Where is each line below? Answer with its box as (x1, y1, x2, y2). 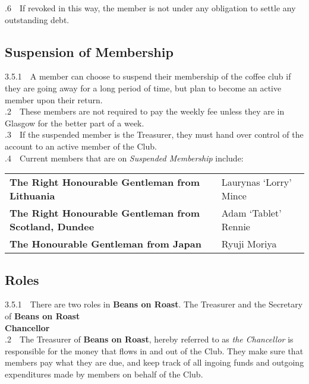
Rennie (221, 220, 250, 234)
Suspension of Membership (5, 42, 174, 61)
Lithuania (10, 189, 55, 203)
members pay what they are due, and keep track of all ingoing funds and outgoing (5, 356, 304, 369)
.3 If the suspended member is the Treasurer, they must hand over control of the (5, 128, 304, 141)
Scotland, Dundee (10, 220, 94, 234)
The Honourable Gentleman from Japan (10, 237, 201, 251)
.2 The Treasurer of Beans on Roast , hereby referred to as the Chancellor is (5, 333, 294, 345)
